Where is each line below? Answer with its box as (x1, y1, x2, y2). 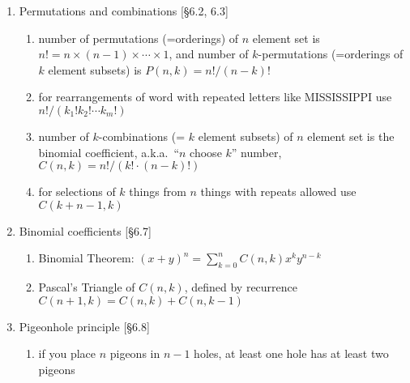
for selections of (38, 183, 116, 200)
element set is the (307, 127, 395, 144)
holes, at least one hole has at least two (194, 345, 389, 362)
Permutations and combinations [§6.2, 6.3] (19, 2, 228, 19)
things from (129, 183, 186, 200)
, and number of (169, 45, 249, 62)
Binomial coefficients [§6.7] (19, 222, 152, 239)
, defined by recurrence (184, 279, 298, 296)
